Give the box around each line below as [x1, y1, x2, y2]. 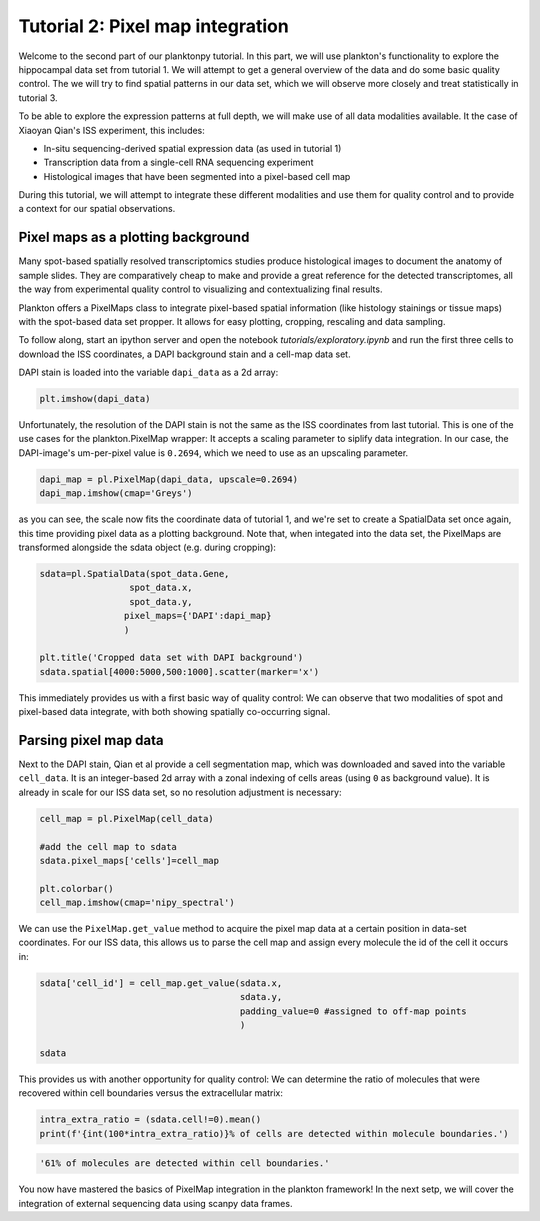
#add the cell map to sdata [39, 841, 177, 852]
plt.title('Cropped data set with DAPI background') [39, 652, 304, 664]
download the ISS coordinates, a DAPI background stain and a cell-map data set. [18, 348, 351, 360]
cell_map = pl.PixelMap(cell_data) [39, 813, 214, 824]
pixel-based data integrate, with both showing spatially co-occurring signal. [18, 706, 331, 718]
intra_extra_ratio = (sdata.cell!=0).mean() [39, 1114, 262, 1125]
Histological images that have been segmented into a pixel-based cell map [43, 170, 351, 182]
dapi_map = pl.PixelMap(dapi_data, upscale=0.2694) [39, 473, 299, 485]
